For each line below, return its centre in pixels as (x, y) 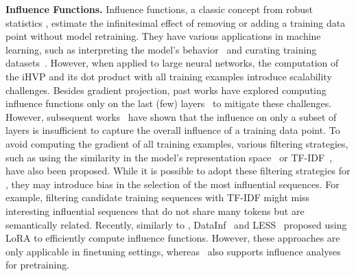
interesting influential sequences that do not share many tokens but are (155, 210)
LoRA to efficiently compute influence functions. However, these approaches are (173, 238)
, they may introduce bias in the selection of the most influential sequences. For (173, 184)
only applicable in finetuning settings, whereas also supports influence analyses (173, 251)
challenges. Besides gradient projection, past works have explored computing (166, 90)
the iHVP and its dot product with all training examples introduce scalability (169, 76)
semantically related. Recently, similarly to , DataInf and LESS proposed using (176, 224)
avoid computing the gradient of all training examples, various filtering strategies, (177, 143)
